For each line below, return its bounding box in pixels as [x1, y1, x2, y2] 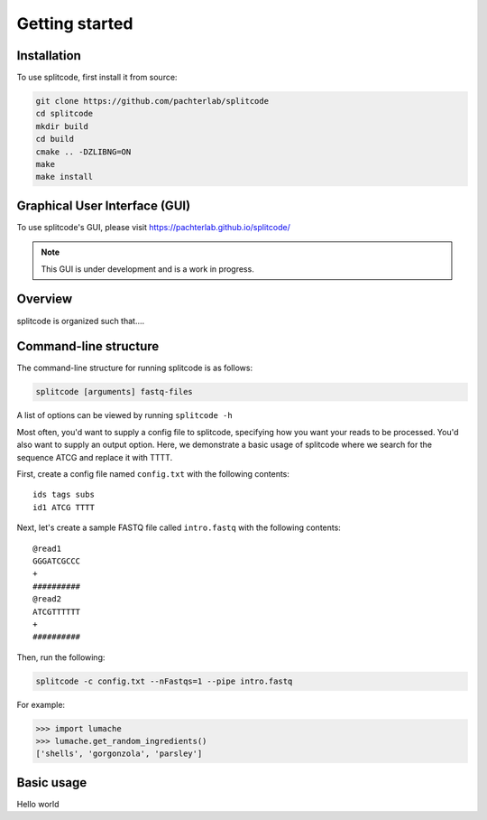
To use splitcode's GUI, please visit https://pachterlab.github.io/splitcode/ [16, 221, 290, 232]
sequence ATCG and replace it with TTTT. [16, 452, 173, 462]
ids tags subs [32, 489, 95, 500]
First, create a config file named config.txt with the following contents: [16, 469, 290, 480]
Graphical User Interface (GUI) [16, 198, 191, 213]
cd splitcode [35, 108, 94, 119]
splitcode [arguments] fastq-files [35, 387, 193, 397]
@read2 [32, 594, 62, 604]
